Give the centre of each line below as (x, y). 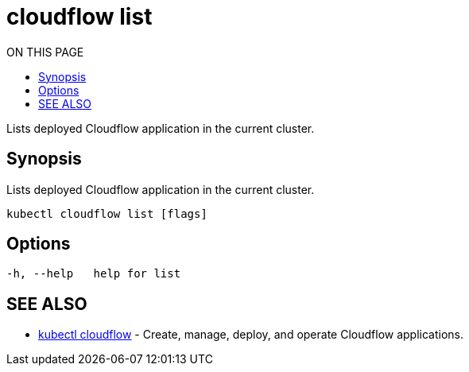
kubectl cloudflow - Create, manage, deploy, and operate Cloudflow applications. (251, 335)
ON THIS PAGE (45, 52)
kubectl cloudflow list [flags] (107, 213)
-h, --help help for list (94, 274)
